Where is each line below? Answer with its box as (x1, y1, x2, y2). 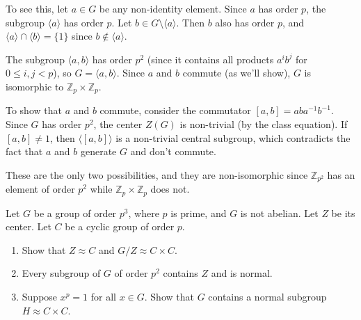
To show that (6, 103, 62, 118)
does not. (150, 182, 190, 196)
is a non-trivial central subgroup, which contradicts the (115, 130, 351, 145)
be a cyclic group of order (65, 219, 175, 234)
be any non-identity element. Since (99, 1, 247, 15)
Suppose (22, 289, 58, 304)
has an (327, 167, 355, 182)
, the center (93, 117, 143, 131)
